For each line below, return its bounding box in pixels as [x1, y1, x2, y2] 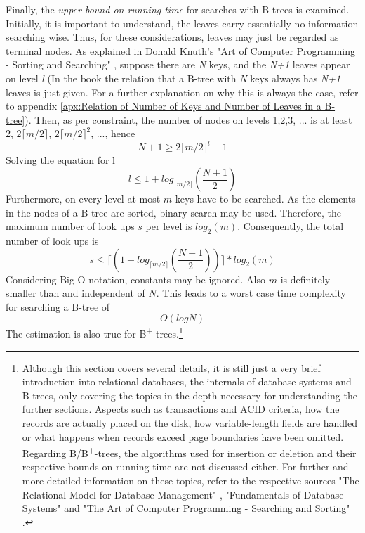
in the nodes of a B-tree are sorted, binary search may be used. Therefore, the [6, 205, 341, 219]
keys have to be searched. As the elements [175, 191, 356, 206]
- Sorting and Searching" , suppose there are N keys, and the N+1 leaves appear [6, 57, 350, 72]
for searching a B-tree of [6, 299, 110, 314]
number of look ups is [6, 233, 99, 248]
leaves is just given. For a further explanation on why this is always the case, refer [6, 84, 359, 99]
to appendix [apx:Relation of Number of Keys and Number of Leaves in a [6, 98, 321, 113]
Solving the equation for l [6, 153, 116, 167]
